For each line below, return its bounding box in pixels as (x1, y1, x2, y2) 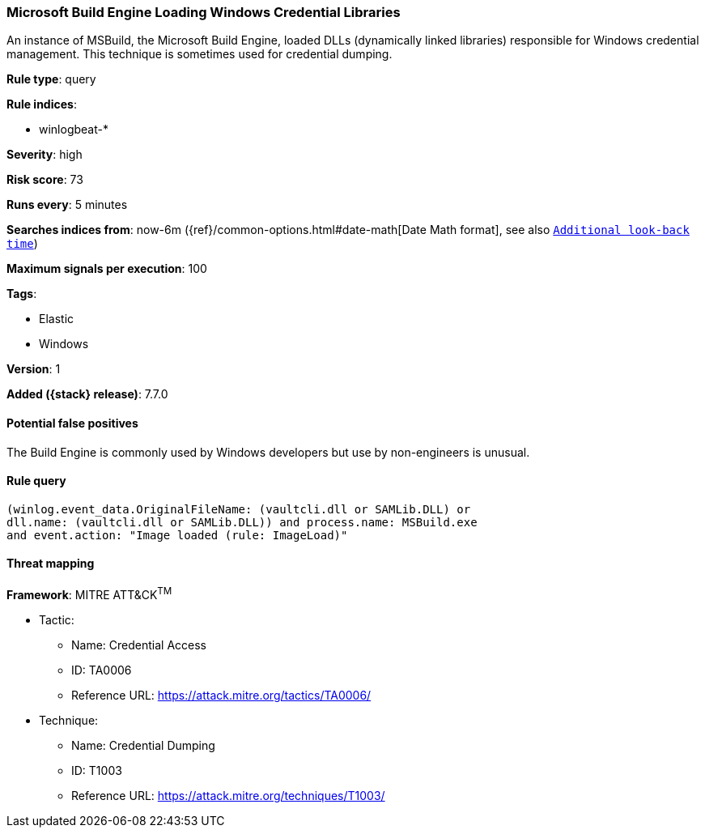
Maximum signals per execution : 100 (6, 262, 207, 276)
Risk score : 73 (6, 172, 83, 187)
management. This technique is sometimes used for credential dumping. (6, 47, 393, 62)
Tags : (6, 287, 37, 301)
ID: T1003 (71, 763, 122, 777)
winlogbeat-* (39, 122, 108, 137)
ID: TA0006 (71, 662, 132, 677)
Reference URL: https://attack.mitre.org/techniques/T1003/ (71, 788, 385, 802)
